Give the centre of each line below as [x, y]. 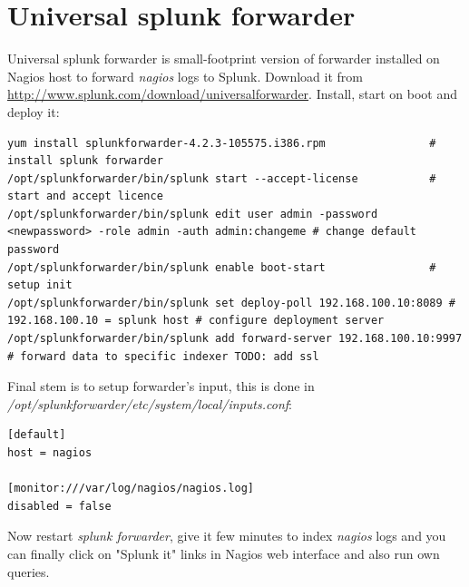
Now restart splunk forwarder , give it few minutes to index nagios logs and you [227, 536]
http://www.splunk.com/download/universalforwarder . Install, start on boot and [233, 94]
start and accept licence [85, 196]
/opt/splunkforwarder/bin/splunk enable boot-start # [222, 267]
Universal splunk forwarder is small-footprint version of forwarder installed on [224, 59]
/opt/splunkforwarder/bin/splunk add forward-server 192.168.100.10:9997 [235, 339]
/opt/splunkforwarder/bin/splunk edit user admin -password [193, 214]
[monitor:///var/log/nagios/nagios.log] [131, 489]
